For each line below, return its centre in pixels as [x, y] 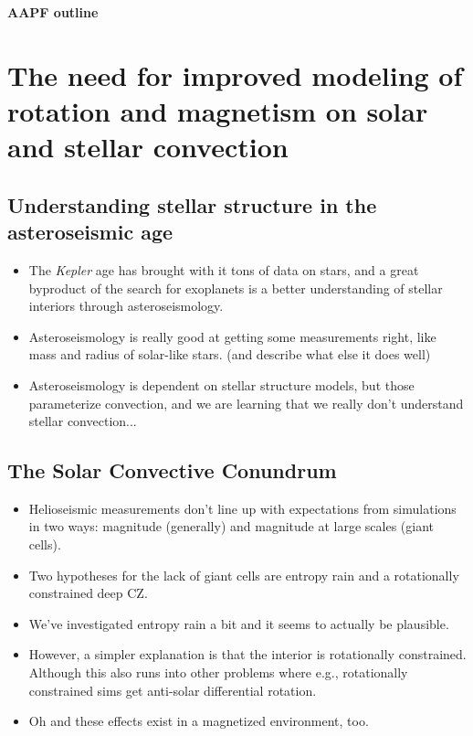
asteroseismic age [90, 232]
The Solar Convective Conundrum [172, 470]
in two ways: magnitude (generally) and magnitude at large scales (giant [231, 526]
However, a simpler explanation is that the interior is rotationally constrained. [247, 654]
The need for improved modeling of [235, 75]
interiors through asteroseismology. [126, 306]
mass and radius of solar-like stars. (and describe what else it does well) [230, 354]
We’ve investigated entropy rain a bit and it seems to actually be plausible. [239, 623]
